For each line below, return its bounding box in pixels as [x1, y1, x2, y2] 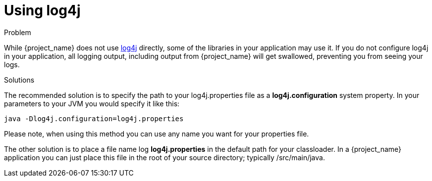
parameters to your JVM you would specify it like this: [4, 99, 180, 108]
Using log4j [4, 2, 81, 19]
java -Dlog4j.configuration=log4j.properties [4, 114, 184, 123]
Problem [4, 28, 31, 37]
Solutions [4, 75, 35, 84]
